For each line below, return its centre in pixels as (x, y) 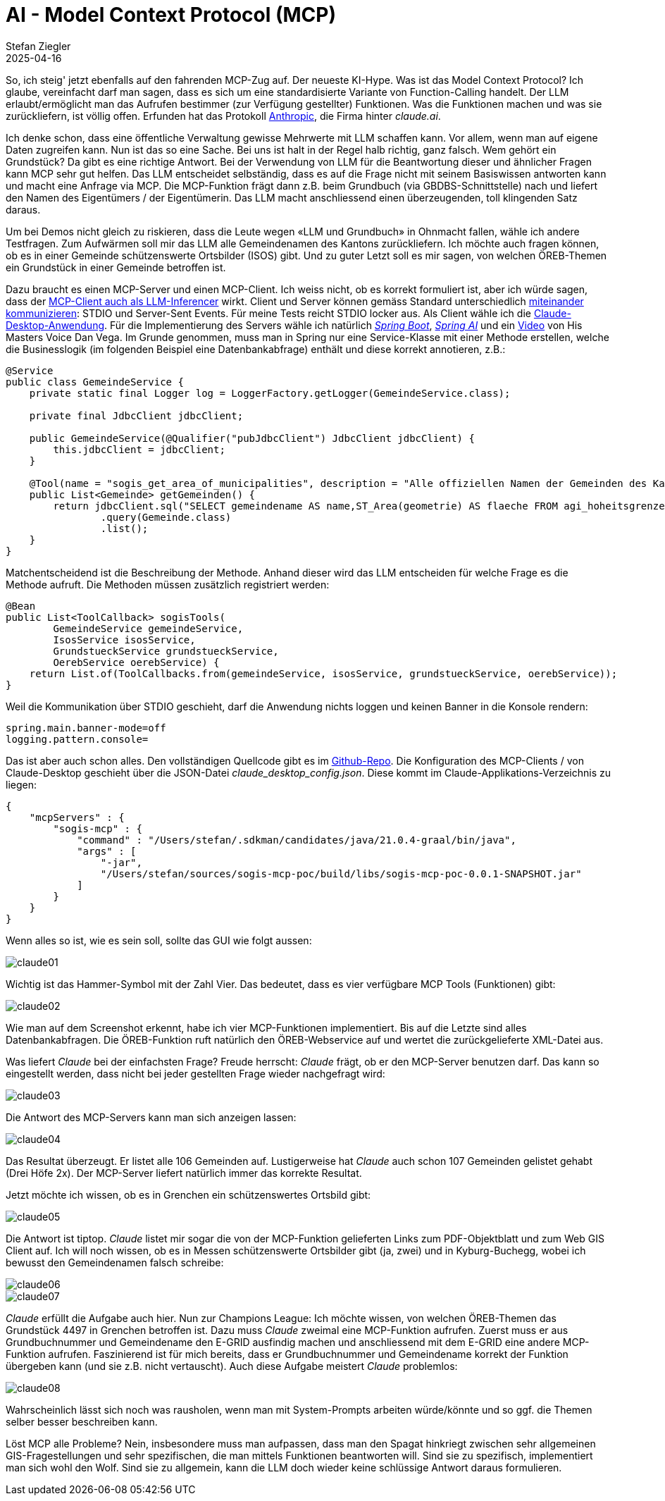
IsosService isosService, (124, 640)
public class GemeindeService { (95, 382)
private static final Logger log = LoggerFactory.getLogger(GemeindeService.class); (270, 393)
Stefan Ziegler (38, 46)
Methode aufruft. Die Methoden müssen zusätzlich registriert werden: (168, 584)
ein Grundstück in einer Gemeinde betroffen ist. (116, 267)
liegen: (21, 784)
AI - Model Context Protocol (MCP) (171, 15)
